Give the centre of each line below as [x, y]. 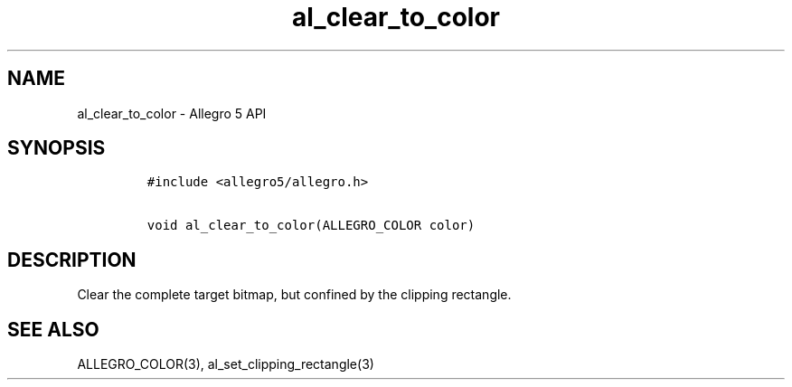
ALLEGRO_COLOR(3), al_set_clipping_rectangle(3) [226, 364]
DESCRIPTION [72, 260]
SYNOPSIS [57, 148]
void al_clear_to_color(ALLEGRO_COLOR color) [311, 226]
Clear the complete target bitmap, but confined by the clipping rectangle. [294, 295]
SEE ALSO [53, 329]
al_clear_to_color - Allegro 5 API [172, 113]
